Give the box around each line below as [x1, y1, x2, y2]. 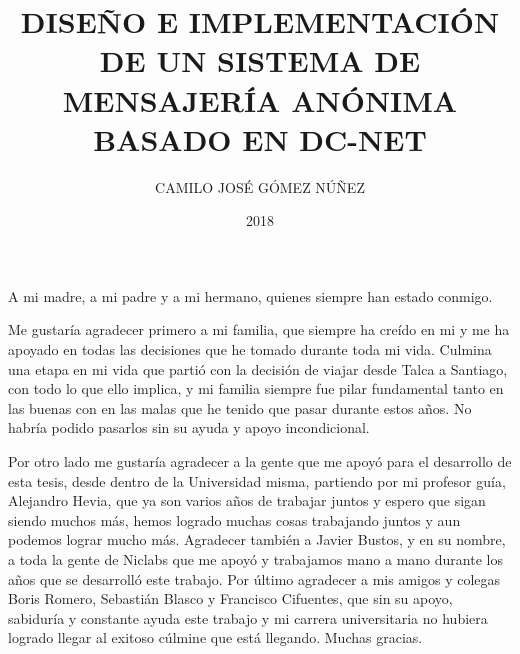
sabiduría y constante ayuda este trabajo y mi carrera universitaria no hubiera [8, 607, 488, 628]
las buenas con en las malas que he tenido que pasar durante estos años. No [8, 397, 472, 418]
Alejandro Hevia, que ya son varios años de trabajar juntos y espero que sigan [8, 490, 486, 511]
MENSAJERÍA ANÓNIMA [62, 79, 458, 120]
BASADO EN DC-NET [93, 118, 427, 159]
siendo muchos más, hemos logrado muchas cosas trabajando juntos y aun [8, 509, 461, 530]
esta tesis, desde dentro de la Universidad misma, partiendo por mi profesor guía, [8, 470, 506, 491]
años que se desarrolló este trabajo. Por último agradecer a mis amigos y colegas [8, 568, 501, 589]
